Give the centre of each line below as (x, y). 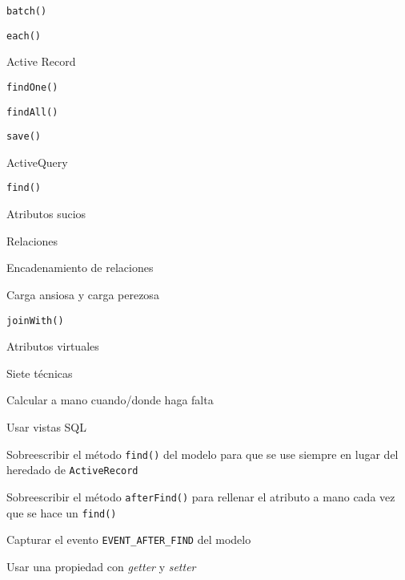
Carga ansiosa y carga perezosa (83, 294)
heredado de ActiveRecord (72, 470)
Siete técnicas (40, 373)
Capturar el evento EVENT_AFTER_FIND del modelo (129, 539)
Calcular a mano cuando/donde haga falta (110, 400)
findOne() (32, 87)
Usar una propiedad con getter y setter (101, 566)
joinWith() (35, 320)
